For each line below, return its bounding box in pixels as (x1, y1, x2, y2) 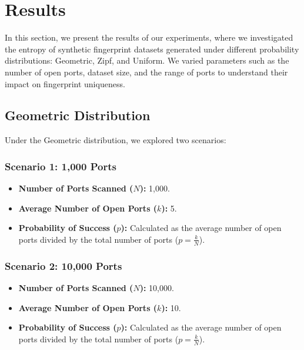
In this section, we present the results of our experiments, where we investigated (5, 31, 293, 44)
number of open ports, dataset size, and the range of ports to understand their (5, 65, 288, 78)
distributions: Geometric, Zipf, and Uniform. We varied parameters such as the (5, 54, 289, 67)
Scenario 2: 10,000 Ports (5, 258, 122, 273)
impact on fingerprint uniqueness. (5, 77, 125, 90)
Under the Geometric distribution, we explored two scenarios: (5, 134, 226, 146)
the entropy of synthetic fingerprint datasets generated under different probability (5, 42, 299, 55)
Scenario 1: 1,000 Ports (5, 159, 116, 173)
